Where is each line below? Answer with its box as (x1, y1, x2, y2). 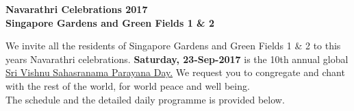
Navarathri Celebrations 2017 (5, 2, 148, 16)
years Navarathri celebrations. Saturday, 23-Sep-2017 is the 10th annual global (5, 51, 349, 66)
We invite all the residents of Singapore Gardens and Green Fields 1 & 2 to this (5, 38, 341, 53)
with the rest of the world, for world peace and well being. (5, 78, 250, 92)
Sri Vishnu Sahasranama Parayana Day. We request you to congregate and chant (5, 65, 345, 79)
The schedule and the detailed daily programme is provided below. (5, 92, 285, 106)
